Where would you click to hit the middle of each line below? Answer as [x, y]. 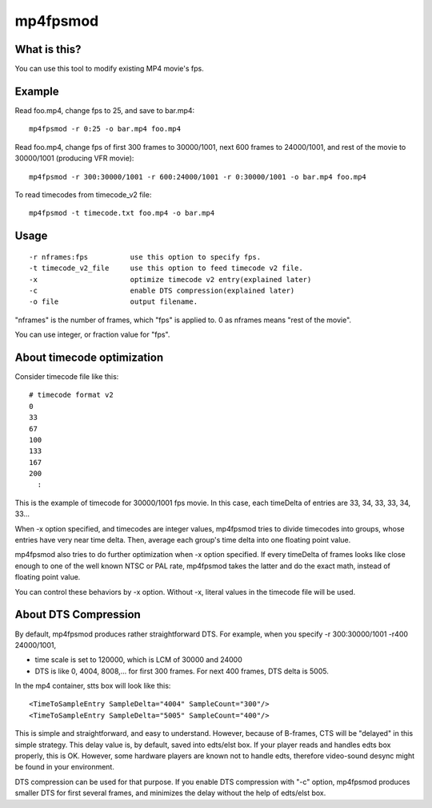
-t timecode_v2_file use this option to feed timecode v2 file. [166, 268]
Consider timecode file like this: [67, 376]
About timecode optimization [89, 357]
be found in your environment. [65, 767]
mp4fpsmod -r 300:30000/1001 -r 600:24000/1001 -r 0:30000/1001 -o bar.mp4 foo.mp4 [198, 177]
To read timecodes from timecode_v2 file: [83, 194]
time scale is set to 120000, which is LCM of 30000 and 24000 [139, 660]
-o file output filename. [114, 302]
